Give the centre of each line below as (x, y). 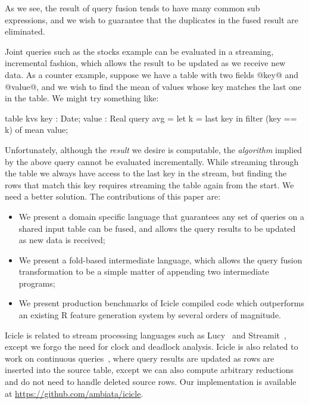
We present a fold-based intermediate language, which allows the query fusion (160, 260)
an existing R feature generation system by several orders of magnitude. (150, 315)
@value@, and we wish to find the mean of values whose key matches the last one (153, 86)
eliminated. (25, 31)
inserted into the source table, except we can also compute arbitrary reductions (149, 370)
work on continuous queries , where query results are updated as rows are (140, 358)
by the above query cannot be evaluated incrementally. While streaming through (152, 161)
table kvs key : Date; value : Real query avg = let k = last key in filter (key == (151, 118)
